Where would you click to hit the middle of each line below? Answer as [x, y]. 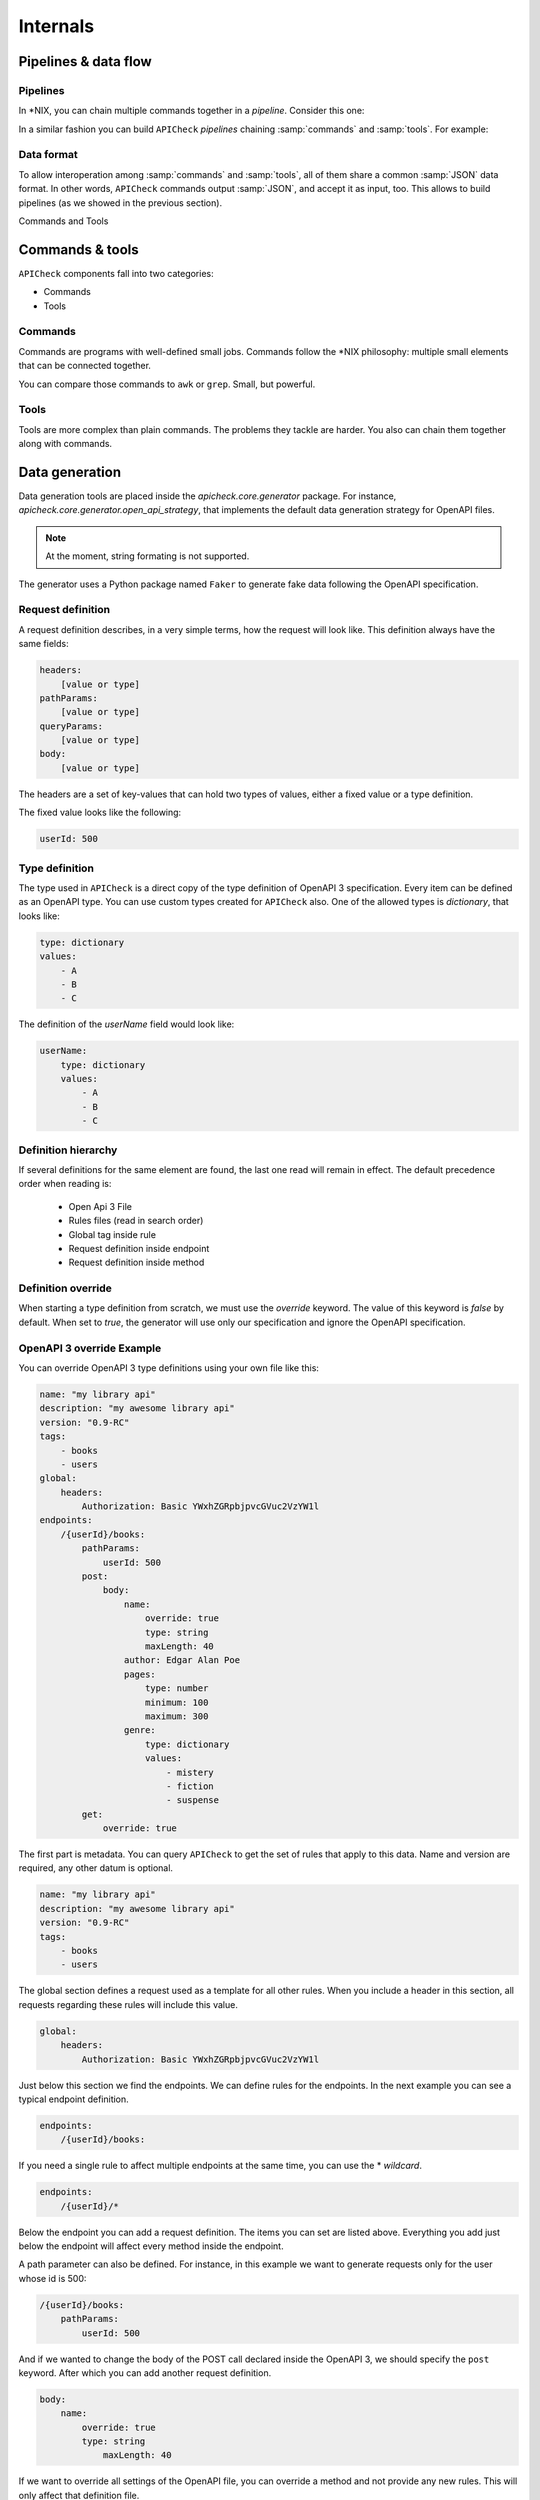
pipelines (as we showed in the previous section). [120, 202]
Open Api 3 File [100, 1206]
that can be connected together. [85, 366]
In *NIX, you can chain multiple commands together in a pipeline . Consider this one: [191, 111]
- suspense [192, 1800]
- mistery [189, 1772]
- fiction [189, 1786]
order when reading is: [65, 1184]
